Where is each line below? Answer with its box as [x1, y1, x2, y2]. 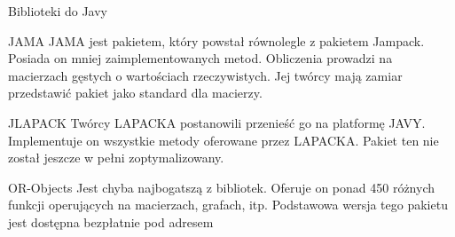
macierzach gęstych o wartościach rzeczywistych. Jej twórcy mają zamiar [8, 66, 403, 84]
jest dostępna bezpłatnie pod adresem [8, 212, 214, 231]
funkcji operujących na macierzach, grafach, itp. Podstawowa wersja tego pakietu [8, 195, 448, 214]
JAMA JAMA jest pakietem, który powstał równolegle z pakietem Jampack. [8, 31, 425, 50]
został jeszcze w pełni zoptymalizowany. [8, 148, 224, 167]
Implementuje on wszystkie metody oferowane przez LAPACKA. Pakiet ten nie [8, 130, 439, 149]
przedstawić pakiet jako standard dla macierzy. [8, 83, 263, 102]
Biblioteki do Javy [8, 2, 108, 20]
